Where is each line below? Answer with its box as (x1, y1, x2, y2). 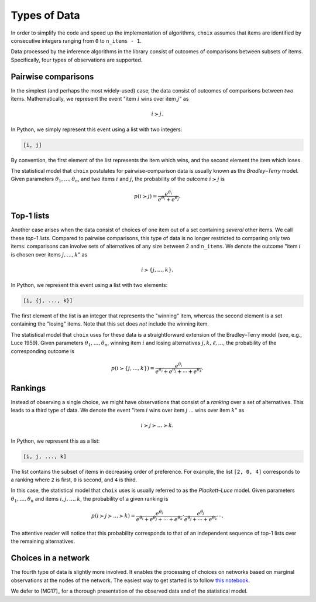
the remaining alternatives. (11, 538, 75, 545)
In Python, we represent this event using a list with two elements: (11, 282, 168, 289)
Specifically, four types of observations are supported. (11, 56, 143, 63)
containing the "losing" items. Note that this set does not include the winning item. (11, 320, 209, 327)
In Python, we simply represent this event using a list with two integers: (11, 126, 183, 133)
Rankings (11, 383, 46, 393)
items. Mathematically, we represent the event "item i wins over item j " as (11, 95, 189, 102)
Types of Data (11, 9, 80, 22)
